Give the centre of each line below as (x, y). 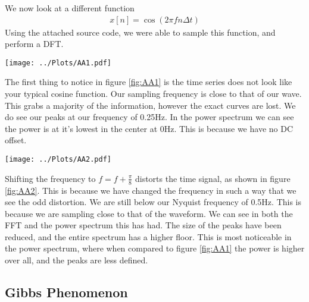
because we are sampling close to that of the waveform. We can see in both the (149, 213)
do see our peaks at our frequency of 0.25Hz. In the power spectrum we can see (149, 117)
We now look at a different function (70, 8)
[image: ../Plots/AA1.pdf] (58, 63)
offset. (16, 140)
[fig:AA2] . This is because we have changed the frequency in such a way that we (151, 190)
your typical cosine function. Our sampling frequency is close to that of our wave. (153, 94)
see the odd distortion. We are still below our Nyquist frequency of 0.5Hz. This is (153, 202)
